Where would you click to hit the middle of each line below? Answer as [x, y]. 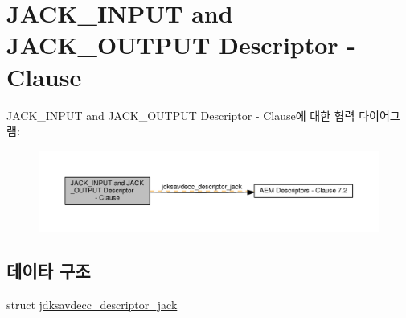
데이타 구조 [49, 270]
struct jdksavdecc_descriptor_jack [92, 304]
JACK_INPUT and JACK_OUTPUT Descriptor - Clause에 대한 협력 [181, 115]
